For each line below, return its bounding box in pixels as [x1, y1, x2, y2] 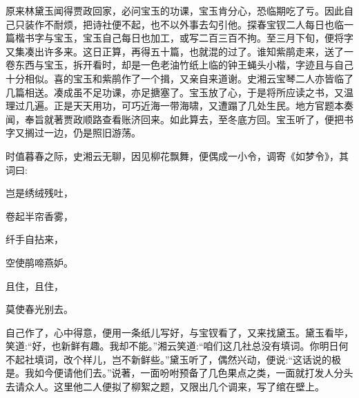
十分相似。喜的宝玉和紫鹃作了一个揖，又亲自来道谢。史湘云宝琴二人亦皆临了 [6, 71, 353, 85]
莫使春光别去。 [6, 302, 73, 316]
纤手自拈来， [6, 232, 64, 246]
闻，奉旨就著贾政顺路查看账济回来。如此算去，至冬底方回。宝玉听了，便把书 [6, 111, 353, 126]
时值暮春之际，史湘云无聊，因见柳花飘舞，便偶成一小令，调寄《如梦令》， [6, 148, 339, 163]
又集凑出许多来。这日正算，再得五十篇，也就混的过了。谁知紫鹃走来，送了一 [6, 44, 353, 58]
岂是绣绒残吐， [6, 186, 73, 200]
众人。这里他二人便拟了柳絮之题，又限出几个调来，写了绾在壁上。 [24, 379, 324, 394]
